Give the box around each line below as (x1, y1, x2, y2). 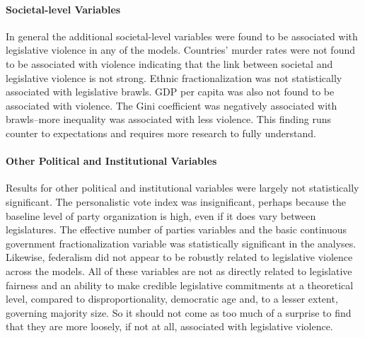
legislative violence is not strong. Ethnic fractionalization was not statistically (6, 70, 342, 85)
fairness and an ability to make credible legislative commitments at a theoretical (6, 277, 354, 292)
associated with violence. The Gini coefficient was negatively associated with (6, 98, 337, 112)
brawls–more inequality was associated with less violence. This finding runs (6, 112, 331, 127)
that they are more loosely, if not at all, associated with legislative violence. (6, 319, 333, 334)
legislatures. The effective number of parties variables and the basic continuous (6, 222, 347, 237)
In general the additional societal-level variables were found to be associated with (6, 28, 358, 43)
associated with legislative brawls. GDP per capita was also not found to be (6, 84, 335, 99)
